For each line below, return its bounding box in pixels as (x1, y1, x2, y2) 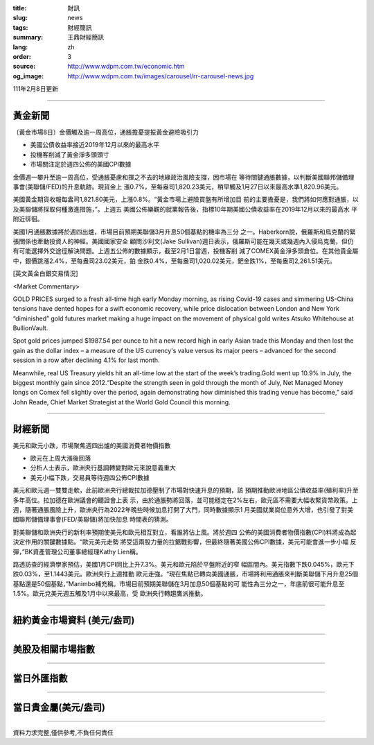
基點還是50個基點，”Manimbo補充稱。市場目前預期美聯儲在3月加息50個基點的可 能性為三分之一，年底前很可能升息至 (12, 579, 345, 588)
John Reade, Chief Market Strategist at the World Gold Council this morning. (12, 397, 231, 406)
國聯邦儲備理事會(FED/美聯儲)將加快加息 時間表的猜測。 (12, 515, 172, 524)
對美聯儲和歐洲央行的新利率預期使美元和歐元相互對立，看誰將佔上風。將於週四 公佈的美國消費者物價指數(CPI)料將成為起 (12, 528, 357, 536)
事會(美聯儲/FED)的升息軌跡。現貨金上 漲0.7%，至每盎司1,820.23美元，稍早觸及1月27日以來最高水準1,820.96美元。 (12, 182, 343, 191)
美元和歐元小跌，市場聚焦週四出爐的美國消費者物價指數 (12, 441, 171, 449)
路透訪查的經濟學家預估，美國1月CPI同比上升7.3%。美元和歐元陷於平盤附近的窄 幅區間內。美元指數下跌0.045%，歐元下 (12, 560, 355, 568)
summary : (12, 33, 44, 42)
